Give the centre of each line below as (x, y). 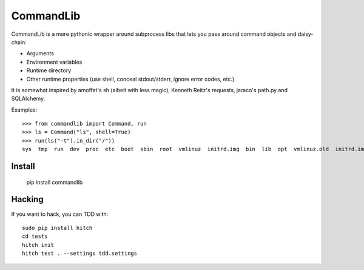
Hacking (27, 199)
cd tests (35, 236)
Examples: (24, 110)
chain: (19, 42)
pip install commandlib (55, 182)
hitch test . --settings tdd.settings (80, 254)
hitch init (38, 245)
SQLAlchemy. (28, 99)
